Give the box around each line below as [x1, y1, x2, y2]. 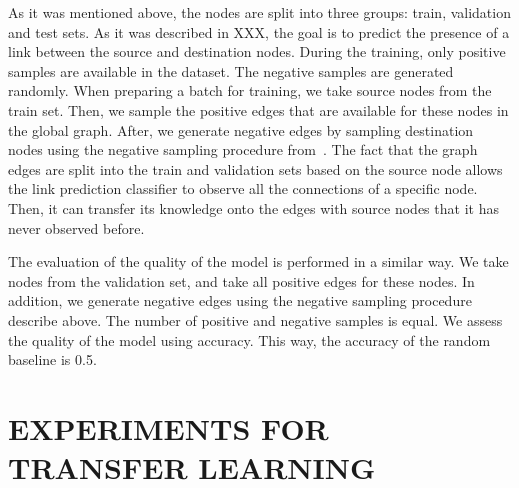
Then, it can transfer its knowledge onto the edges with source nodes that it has [8, 197, 499, 218]
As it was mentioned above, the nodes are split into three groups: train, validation [8, 2, 511, 22]
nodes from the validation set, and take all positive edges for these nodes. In [8, 270, 475, 291]
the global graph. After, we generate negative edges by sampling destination [8, 119, 474, 140]
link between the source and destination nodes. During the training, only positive [8, 41, 506, 62]
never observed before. [8, 217, 145, 238]
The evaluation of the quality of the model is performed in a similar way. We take [8, 251, 509, 272]
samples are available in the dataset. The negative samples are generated [8, 60, 454, 81]
